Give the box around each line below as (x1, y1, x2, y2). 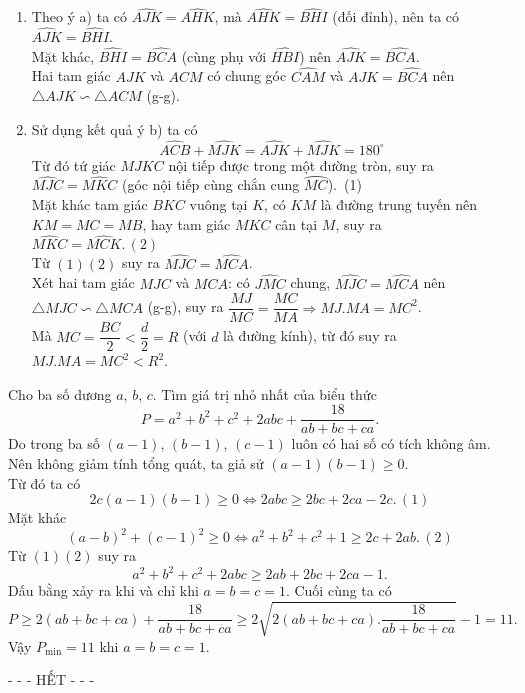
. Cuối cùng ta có (285, 580, 392, 601)
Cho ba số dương (8, 383, 112, 404)
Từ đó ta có (8, 472, 81, 493)
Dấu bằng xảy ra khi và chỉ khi (8, 580, 199, 601)
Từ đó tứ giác (31, 154, 116, 175)
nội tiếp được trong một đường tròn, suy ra (168, 154, 434, 175)
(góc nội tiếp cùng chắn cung (122, 174, 300, 195)
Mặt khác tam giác (31, 194, 148, 215)
